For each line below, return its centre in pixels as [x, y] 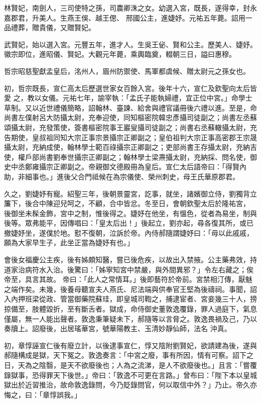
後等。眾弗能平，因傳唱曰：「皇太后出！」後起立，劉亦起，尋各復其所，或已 [129, 223]
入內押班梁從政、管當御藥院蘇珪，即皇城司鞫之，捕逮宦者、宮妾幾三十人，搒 [130, 299]
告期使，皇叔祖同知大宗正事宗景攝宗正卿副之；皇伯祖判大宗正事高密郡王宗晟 [130, 137]
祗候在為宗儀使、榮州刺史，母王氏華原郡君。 [165, 176]
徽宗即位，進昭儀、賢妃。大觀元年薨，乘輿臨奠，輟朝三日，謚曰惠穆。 [120, 54]
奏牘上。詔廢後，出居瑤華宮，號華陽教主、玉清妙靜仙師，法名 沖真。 [118, 328]
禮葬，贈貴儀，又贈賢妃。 [53, 27]
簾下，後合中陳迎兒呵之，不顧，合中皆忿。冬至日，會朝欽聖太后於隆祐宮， [127, 203]
